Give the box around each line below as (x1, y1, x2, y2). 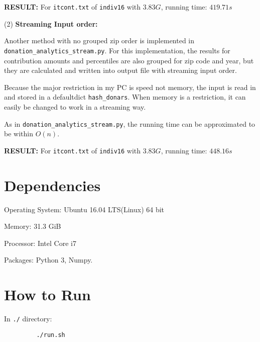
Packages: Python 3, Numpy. (4, 254, 93, 265)
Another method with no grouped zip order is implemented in (4, 35, 195, 46)
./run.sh (36, 331, 65, 338)
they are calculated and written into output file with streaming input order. (4, 65, 237, 75)
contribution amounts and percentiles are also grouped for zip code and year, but (4, 55, 254, 65)
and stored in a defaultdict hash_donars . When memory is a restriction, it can (4, 92, 246, 102)
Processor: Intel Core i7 (4, 237, 76, 248)
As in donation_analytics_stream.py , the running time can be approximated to (4, 118, 255, 129)
